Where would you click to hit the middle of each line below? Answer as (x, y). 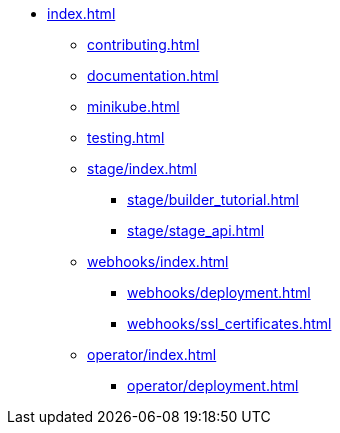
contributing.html (143, 44)
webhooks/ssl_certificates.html (229, 323)
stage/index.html (142, 168)
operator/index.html (152, 354)
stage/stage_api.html (196, 230)
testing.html (126, 137)
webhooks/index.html (158, 261)
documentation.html (153, 75)
